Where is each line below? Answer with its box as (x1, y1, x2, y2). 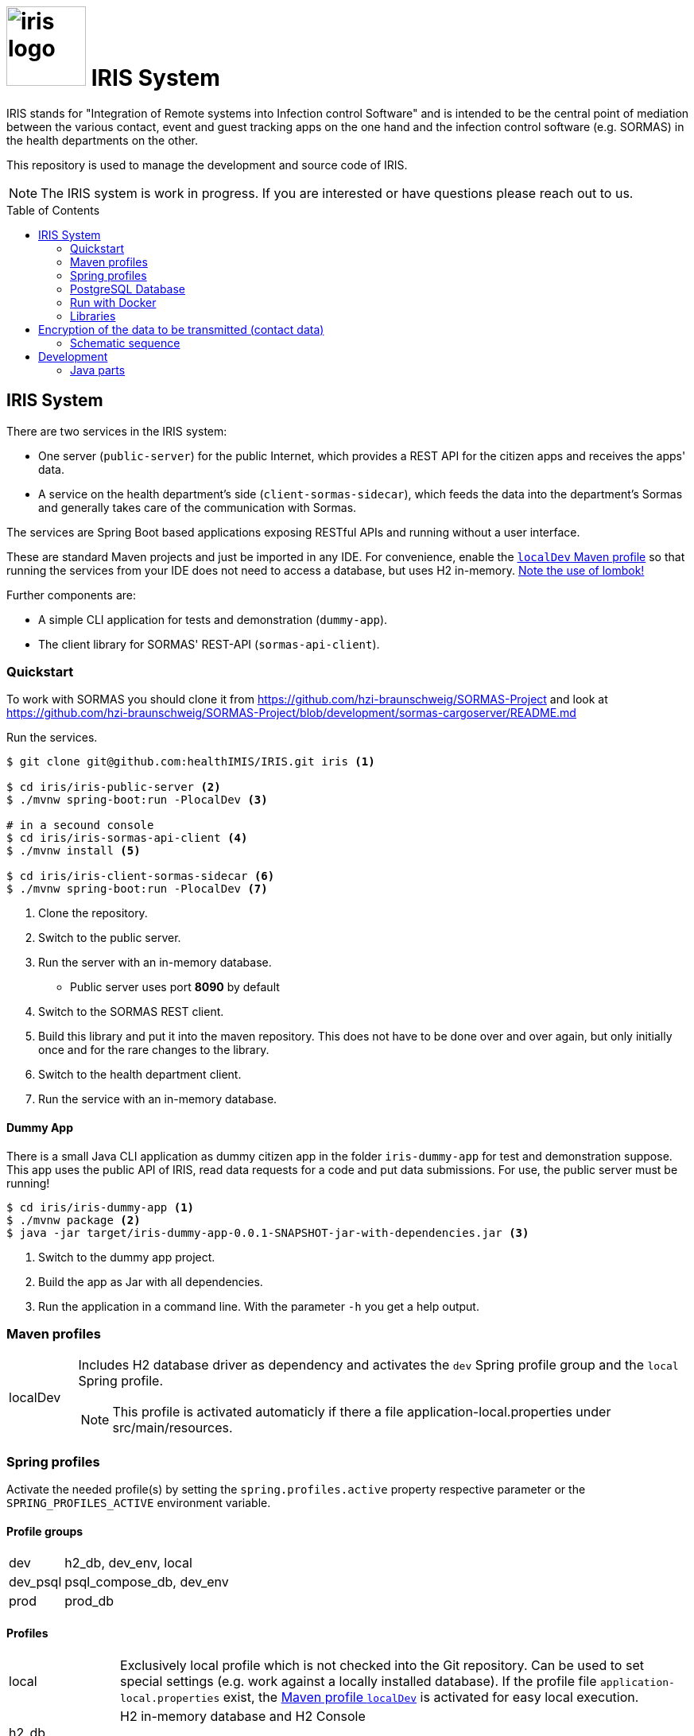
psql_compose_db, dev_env (64, 1574, 229, 1591)
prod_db (64, 1593, 114, 1610)
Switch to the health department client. (38, 1068, 242, 1082)
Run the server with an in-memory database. (38, 955, 272, 970)
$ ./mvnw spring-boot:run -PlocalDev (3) (6, 793, 268, 807)
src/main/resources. (112, 1420, 233, 1436)
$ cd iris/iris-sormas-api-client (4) (6, 831, 248, 845)
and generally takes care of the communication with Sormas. (38, 500, 357, 514)
